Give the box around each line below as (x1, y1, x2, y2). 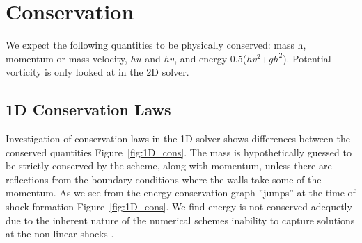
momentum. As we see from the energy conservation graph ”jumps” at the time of (6, 185, 356, 200)
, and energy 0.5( (174, 51, 247, 65)
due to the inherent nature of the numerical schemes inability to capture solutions (6, 212, 355, 227)
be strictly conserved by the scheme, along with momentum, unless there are (6, 158, 332, 173)
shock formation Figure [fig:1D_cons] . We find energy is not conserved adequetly (6, 199, 352, 214)
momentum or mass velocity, (6, 51, 127, 65)
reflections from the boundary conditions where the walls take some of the (6, 171, 322, 186)
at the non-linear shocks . (6, 226, 114, 241)
